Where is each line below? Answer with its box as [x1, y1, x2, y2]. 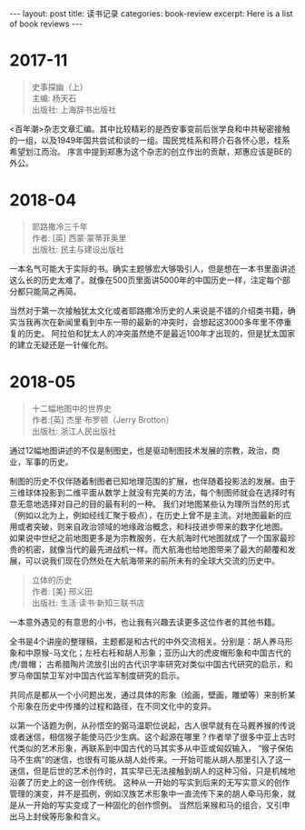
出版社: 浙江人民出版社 [31, 425, 116, 436]
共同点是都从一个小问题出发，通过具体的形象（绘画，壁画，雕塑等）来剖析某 [9, 689, 296, 700]
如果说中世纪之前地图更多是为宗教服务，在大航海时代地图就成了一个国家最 [9, 532, 288, 543]
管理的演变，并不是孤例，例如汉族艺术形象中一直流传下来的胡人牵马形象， [9, 788, 288, 799]
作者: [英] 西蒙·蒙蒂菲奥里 [31, 232, 127, 243]
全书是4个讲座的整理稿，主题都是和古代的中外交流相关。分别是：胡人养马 [9, 635, 286, 646]
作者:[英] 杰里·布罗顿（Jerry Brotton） [31, 414, 174, 425]
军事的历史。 [25, 456, 74, 467]
